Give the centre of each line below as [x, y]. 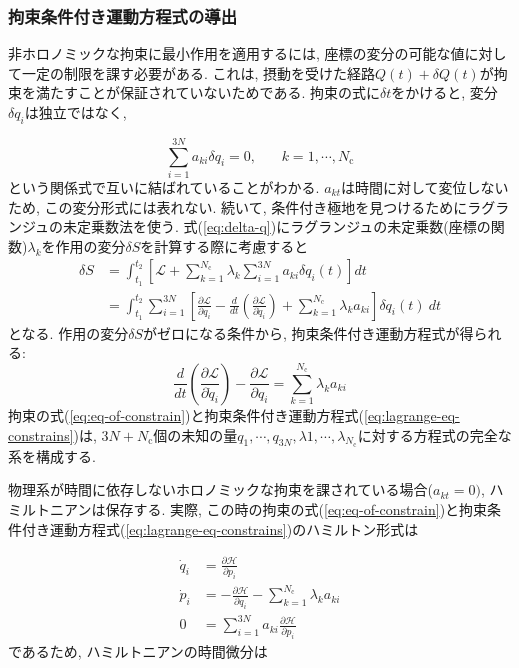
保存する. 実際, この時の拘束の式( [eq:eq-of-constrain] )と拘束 [296, 508]
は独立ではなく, [75, 112]
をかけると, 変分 [444, 92]
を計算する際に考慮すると [224, 245]
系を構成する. [52, 455]
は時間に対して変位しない [424, 186]
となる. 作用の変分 [68, 332]
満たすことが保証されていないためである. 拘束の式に [207, 92]
